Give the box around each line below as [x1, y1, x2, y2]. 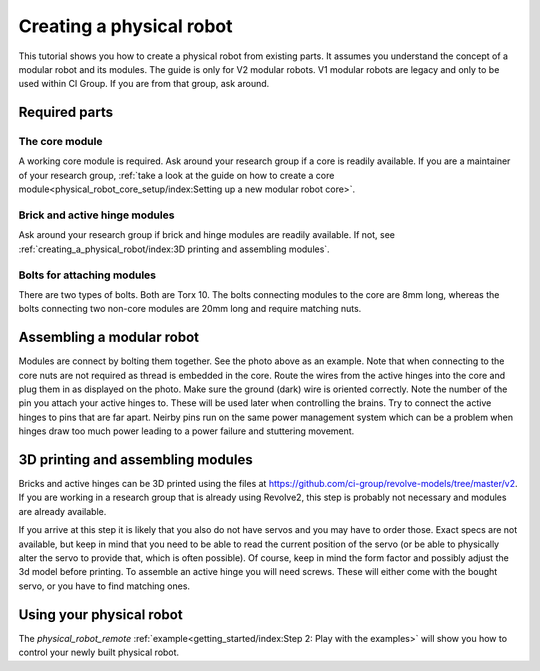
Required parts [18, 104, 114, 121]
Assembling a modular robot [18, 329, 200, 346]
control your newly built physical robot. [18, 646, 180, 659]
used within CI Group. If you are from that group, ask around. [18, 78, 270, 90]
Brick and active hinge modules [18, 208, 175, 222]
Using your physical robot [18, 606, 184, 623]
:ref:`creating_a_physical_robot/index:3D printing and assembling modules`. [18, 243, 330, 255]
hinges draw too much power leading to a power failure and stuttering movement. [18, 425, 355, 437]
